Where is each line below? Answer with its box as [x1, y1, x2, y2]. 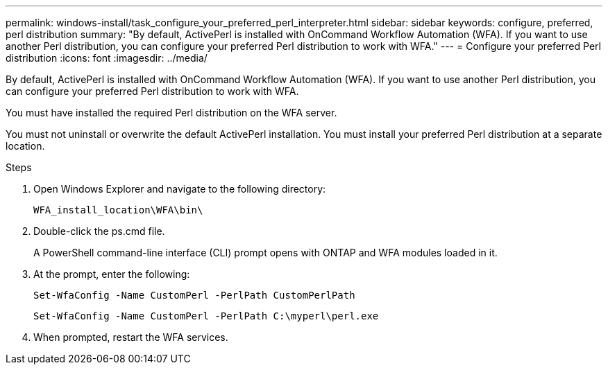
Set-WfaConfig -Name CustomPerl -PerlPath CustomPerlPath [33, 290, 355, 301]
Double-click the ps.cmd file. [33, 225, 165, 237]
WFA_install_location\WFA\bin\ [33, 204, 203, 215]
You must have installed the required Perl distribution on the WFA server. [6, 107, 337, 118]
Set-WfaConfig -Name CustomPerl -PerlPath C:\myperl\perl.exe [33, 310, 379, 321]
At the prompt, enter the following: [33, 268, 190, 280]
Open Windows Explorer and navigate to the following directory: [33, 183, 326, 195]
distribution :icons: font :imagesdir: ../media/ [6, 52, 208, 64]
